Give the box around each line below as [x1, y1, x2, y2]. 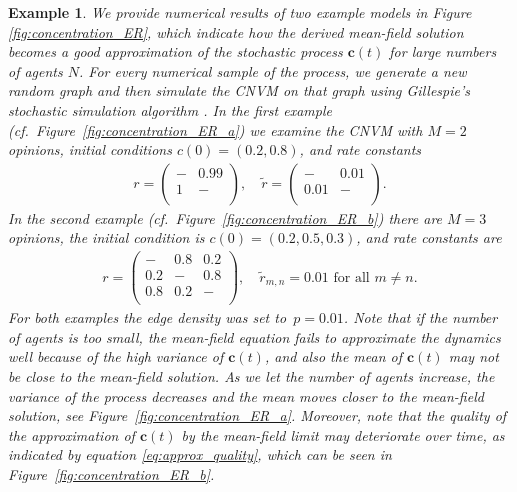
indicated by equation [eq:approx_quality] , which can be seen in [8, 444, 392, 465]
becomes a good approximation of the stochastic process [8, 41, 343, 62]
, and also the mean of [264, 346, 402, 367]
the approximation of [8, 424, 135, 445]
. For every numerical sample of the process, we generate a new [79, 60, 467, 81]
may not [448, 346, 499, 367]
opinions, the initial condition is [8, 227, 205, 248]
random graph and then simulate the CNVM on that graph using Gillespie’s [8, 80, 470, 101]
